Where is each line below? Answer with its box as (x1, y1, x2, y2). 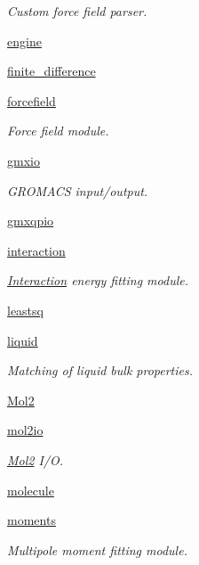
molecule (7, 480, 54, 499)
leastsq (7, 300, 44, 319)
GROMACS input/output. (7, 181, 148, 200)
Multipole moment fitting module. (7, 540, 187, 559)
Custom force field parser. (7, 2, 147, 20)
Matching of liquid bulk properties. (7, 361, 194, 380)
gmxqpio (7, 211, 54, 230)
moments (7, 511, 56, 529)
